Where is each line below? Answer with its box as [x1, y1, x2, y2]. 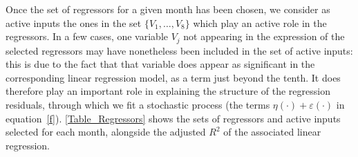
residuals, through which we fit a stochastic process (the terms [6, 98, 270, 112]
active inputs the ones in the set [6, 15, 142, 30]
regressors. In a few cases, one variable [6, 29, 168, 44]
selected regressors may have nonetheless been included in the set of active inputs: [6, 43, 353, 57]
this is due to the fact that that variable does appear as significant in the [6, 57, 315, 71]
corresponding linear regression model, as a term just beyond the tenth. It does [6, 70, 341, 84]
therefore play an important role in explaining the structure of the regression [6, 84, 330, 98]
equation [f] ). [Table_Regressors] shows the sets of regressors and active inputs [6, 111, 341, 125]
